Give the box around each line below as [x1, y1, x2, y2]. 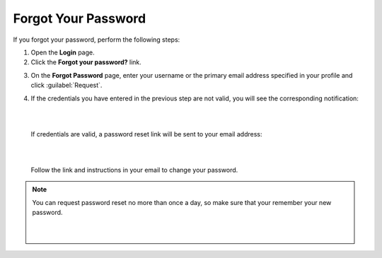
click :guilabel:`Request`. [30, 81, 103, 90]
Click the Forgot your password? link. [30, 58, 141, 66]
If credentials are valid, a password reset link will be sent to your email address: [30, 129, 262, 138]
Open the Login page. [30, 48, 95, 57]
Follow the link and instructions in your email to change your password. [30, 165, 238, 174]
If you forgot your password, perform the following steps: [13, 35, 180, 44]
